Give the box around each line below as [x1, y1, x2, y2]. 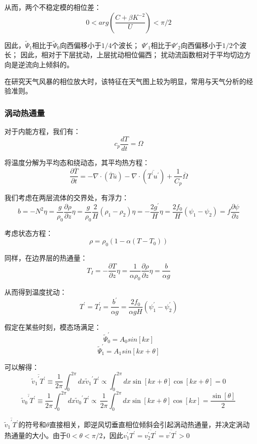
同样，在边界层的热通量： [4, 252, 87, 263]
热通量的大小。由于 [4, 430, 67, 440]
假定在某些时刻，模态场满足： [4, 321, 101, 332]
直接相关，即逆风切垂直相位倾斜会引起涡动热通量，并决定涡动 [49, 419, 250, 429]
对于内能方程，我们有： [4, 126, 80, 136]
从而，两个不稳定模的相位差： [4, 2, 101, 12]
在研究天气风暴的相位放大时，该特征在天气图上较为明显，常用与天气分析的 [4, 76, 246, 86]
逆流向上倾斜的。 [18, 59, 73, 69]
